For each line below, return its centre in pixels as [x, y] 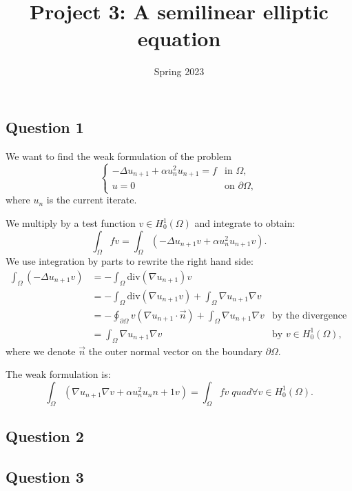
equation [179, 38]
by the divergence [310, 315]
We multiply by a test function [71, 223]
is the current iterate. [92, 200]
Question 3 [45, 476]
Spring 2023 [179, 71]
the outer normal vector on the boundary [175, 351]
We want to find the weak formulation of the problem [118, 156]
